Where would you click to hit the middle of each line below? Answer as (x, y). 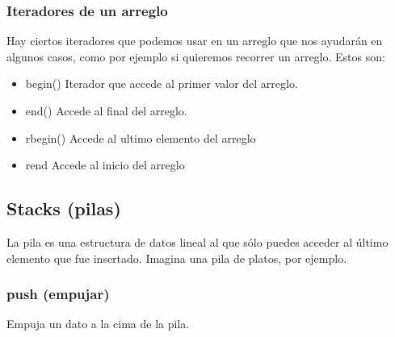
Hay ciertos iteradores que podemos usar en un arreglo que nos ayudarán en (195, 41)
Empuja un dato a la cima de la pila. (98, 324)
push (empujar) (58, 294)
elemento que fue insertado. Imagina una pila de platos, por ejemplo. (177, 258)
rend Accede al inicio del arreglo (105, 165)
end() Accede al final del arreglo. (106, 110)
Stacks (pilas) (64, 208)
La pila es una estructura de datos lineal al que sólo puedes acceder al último (197, 241)
